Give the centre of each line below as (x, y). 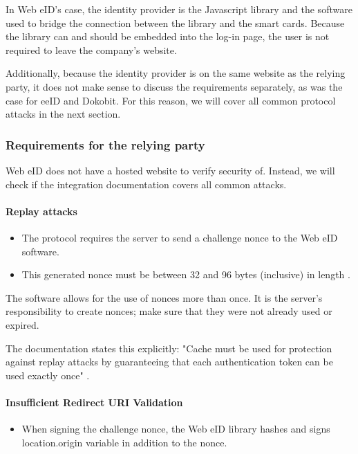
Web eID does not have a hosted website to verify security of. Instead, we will (170, 170)
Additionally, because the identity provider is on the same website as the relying (176, 73)
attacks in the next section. (63, 114)
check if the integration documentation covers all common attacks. (146, 184)
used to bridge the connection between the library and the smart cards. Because (175, 22)
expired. (22, 324)
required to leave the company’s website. (91, 49)
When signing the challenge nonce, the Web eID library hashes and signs (176, 429)
